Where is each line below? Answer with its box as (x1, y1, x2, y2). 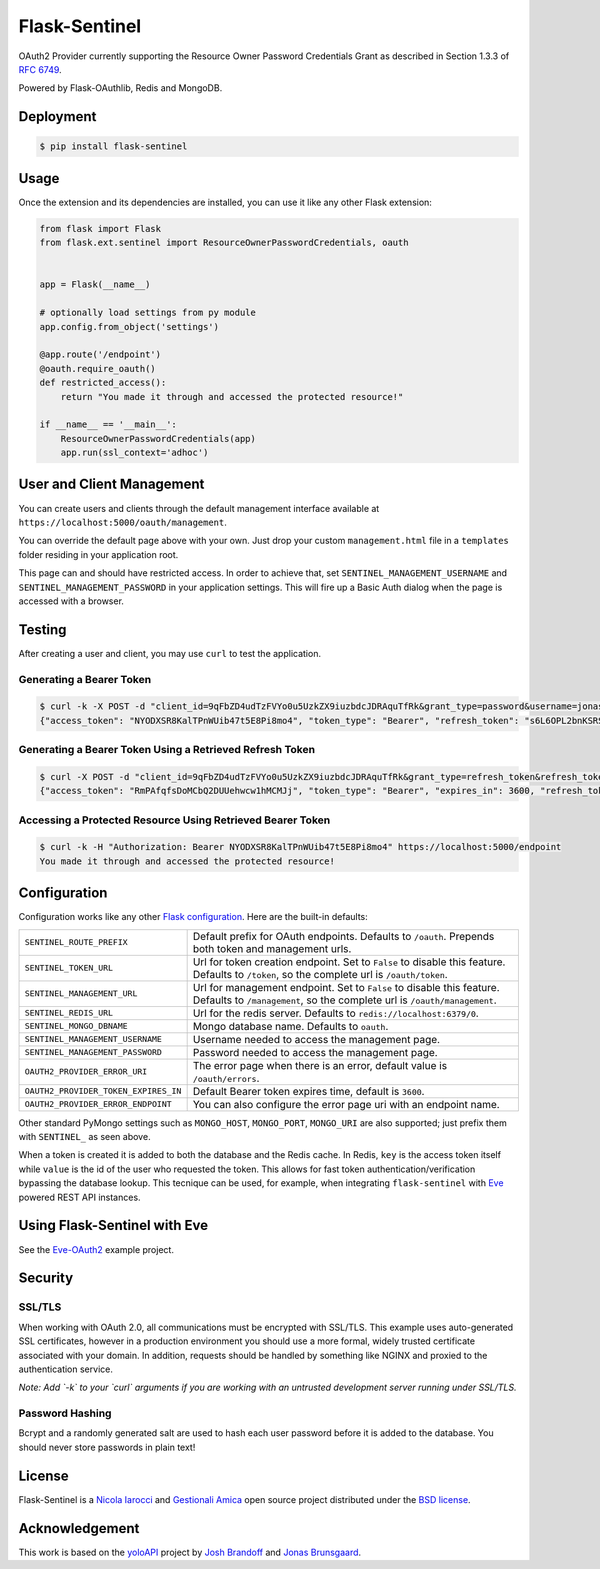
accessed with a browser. (18, 595, 125, 607)
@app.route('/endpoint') (39, 349, 162, 360)
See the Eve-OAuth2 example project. (18, 1243, 175, 1255)
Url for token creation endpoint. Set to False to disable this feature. (192, 955, 506, 969)
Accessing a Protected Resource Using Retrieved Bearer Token (18, 813, 331, 827)
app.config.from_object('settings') (39, 321, 220, 332)
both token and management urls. (192, 941, 352, 955)
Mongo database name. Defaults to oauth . (192, 1019, 389, 1033)
